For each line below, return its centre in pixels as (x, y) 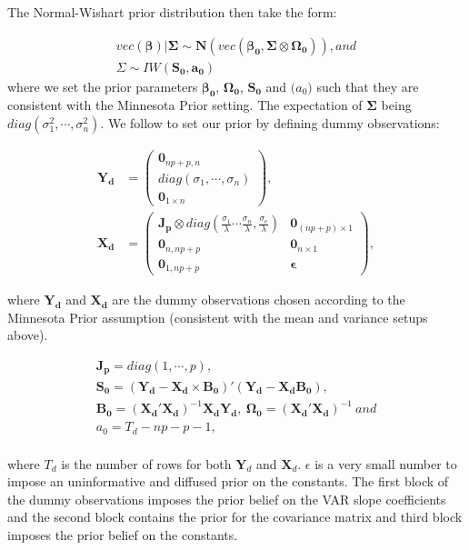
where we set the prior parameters (103, 86)
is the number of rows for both (146, 463)
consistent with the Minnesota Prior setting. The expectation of (185, 105)
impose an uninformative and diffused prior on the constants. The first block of (228, 481)
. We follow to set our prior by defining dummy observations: (270, 123)
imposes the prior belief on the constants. (123, 534)
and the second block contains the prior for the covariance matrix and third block (235, 517)
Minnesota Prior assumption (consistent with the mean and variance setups (218, 317)
